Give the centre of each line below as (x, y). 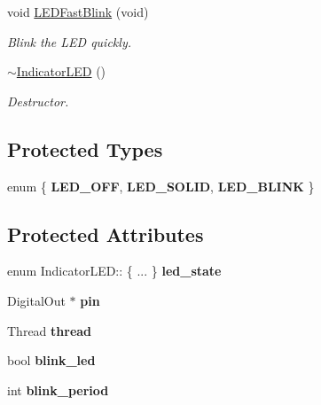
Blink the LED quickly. (69, 41)
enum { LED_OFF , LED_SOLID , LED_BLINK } (161, 186)
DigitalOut (36, 300)
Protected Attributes (106, 234)
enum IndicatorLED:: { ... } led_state (114, 271)
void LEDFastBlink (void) (78, 12)
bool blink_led (51, 360)
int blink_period (58, 389)
